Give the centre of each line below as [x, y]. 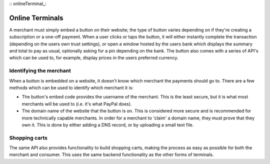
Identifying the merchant [40, 71]
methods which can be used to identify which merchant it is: [71, 88]
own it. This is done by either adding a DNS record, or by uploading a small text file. [108, 124]
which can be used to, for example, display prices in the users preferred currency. [94, 58]
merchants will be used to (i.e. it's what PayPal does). [77, 104]
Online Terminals [36, 18]
